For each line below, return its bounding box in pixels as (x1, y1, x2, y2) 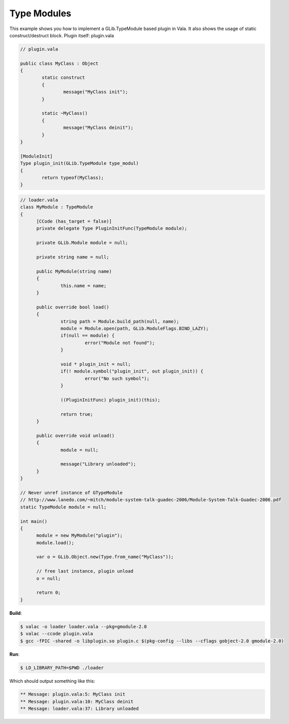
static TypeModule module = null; (20, 504, 107, 510)
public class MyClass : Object (20, 60, 99, 66)
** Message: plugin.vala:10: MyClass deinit (20, 698, 134, 704)
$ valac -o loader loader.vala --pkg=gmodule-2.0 (20, 623, 147, 630)
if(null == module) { (60, 333, 115, 339)
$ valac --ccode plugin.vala (20, 631, 93, 637)
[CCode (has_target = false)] (36, 218, 112, 224)
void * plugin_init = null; (60, 361, 131, 367)
